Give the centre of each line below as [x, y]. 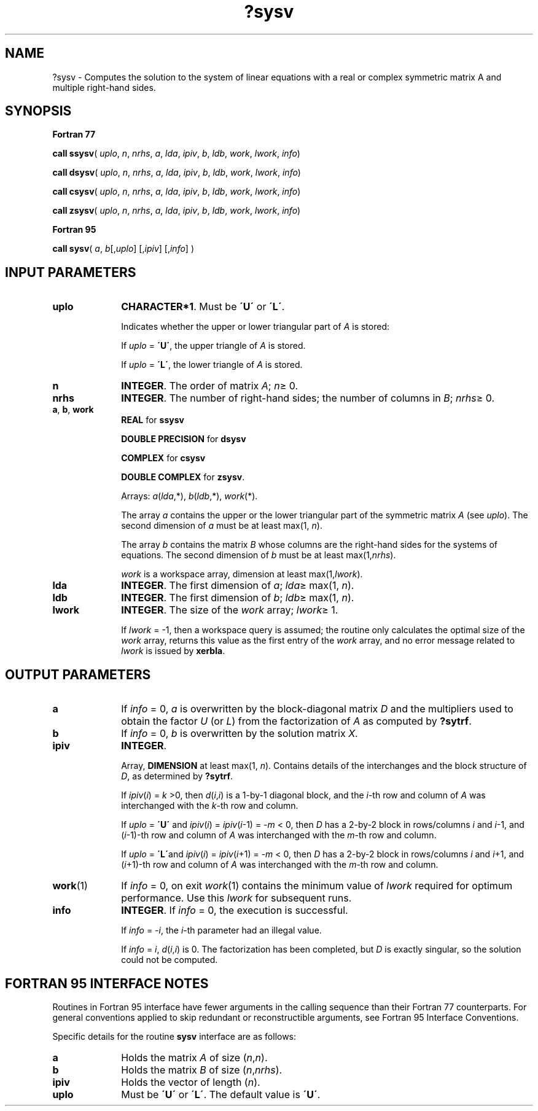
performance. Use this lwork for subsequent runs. [236, 898]
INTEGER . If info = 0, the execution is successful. [235, 910]
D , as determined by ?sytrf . [177, 776]
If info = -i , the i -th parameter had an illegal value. [221, 930]
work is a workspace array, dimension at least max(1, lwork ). [242, 574]
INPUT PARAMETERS [71, 272]
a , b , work [73, 410]
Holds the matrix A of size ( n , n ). [194, 1057]
